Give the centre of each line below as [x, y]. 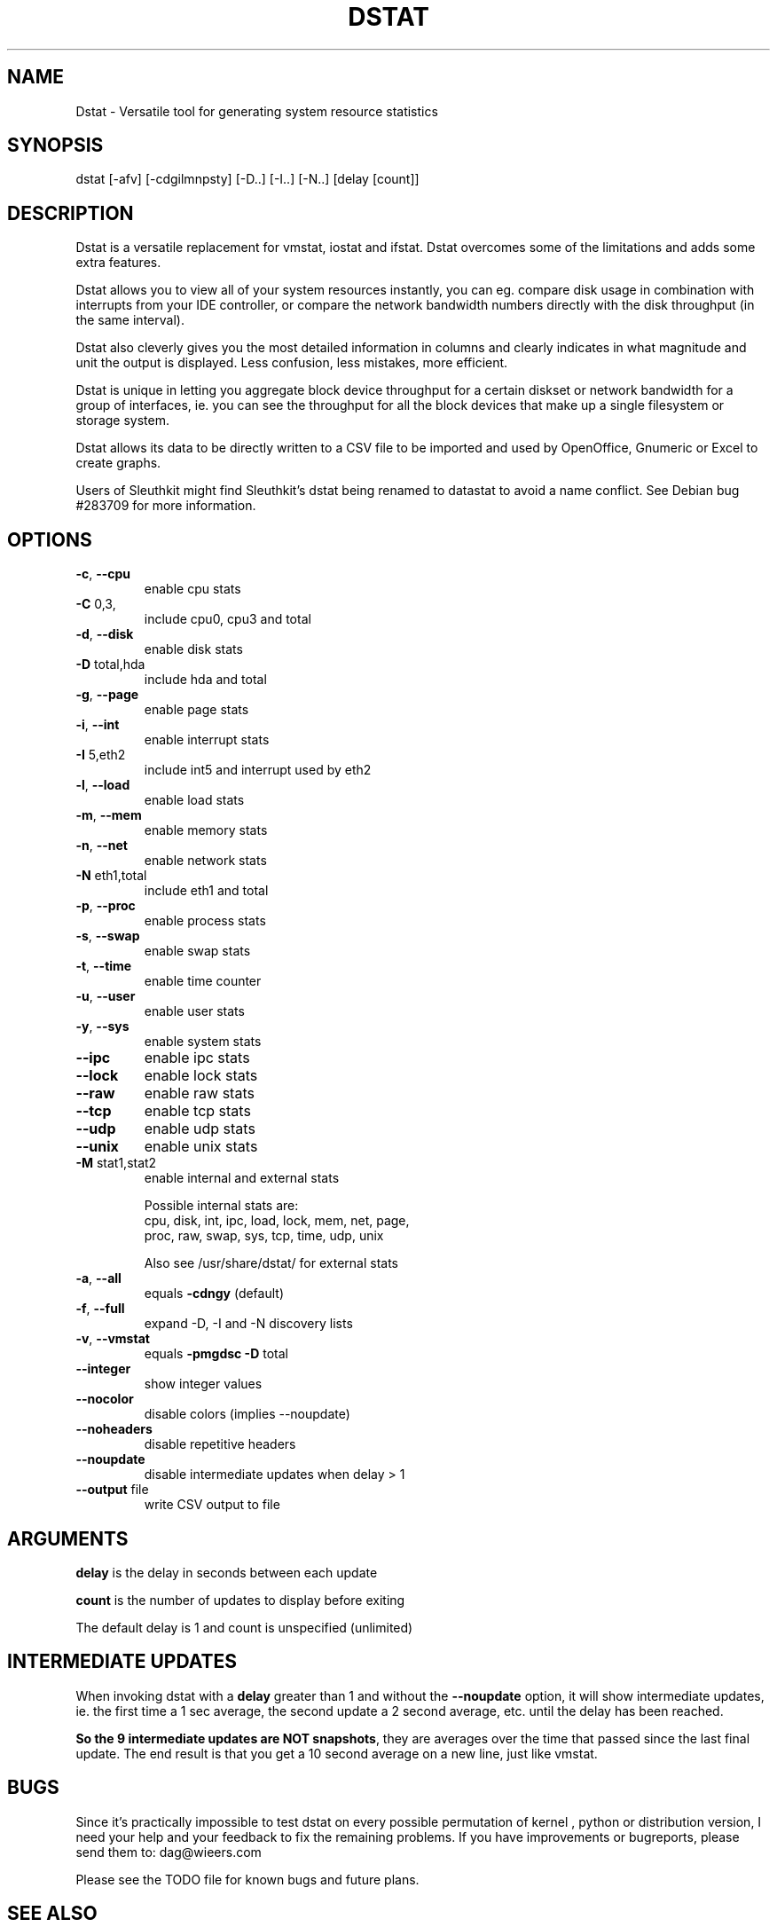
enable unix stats [201, 1147]
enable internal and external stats [242, 1178]
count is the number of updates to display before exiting [240, 1600]
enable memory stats [206, 830]
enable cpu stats [192, 589]
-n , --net [102, 846]
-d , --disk [105, 634]
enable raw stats [199, 1093]
